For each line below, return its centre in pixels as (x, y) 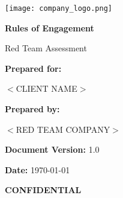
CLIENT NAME (46, 88)
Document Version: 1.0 (52, 149)
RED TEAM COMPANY (63, 129)
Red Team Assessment (46, 48)
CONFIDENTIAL (43, 190)
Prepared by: (32, 109)
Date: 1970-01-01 (37, 169)
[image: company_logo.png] (58, 8)
